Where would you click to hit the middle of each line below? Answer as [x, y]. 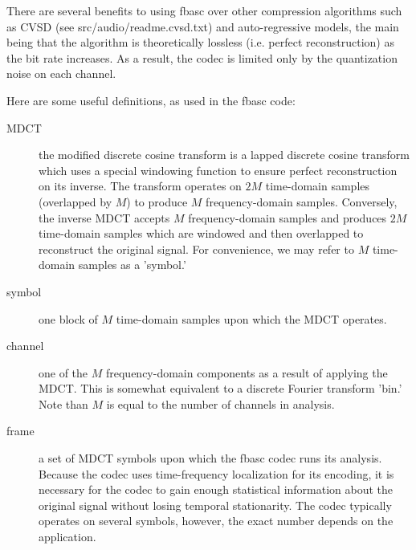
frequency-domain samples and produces [288, 217]
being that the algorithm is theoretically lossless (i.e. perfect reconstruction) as [200, 42]
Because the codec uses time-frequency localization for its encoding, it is [216, 473]
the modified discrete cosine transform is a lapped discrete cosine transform [224, 155]
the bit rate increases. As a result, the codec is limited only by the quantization [202, 57]
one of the [63, 372]
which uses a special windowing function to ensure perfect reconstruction [218, 170]
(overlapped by [75, 201]
